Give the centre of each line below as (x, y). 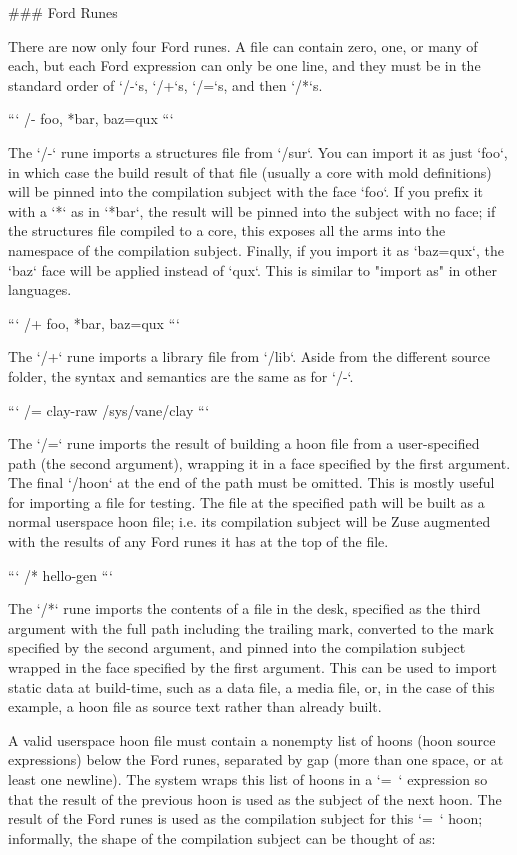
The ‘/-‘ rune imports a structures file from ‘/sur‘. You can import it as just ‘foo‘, (258, 151)
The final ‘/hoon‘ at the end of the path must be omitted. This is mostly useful (251, 482)
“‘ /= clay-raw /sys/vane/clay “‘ (109, 409)
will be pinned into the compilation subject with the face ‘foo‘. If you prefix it (245, 191)
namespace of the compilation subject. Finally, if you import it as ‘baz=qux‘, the (256, 249)
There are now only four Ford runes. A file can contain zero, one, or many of (243, 45)
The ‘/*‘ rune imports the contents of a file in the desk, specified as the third (244, 608)
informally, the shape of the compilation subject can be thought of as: (222, 837)
